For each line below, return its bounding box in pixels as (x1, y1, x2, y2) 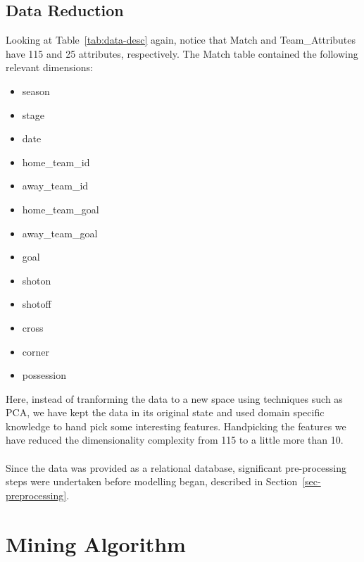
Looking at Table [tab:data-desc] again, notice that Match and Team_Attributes (6, 32, 356, 47)
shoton (22, 273, 51, 287)
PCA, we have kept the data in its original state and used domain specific (6, 405, 325, 420)
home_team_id (22, 154, 90, 169)
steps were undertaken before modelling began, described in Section (6, 474, 298, 489)
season (22, 83, 50, 98)
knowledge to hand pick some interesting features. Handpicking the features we (6, 418, 346, 433)
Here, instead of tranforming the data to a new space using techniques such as (6, 391, 343, 406)
